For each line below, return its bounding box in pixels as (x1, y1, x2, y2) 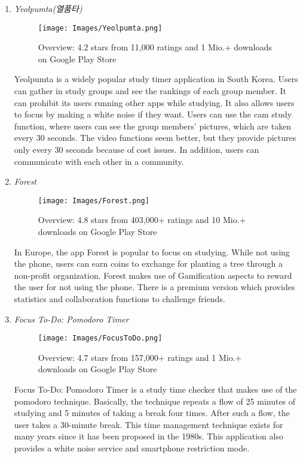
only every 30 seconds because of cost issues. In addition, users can (14, 143, 259, 155)
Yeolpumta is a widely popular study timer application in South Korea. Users (14, 73, 298, 85)
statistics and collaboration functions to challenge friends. (14, 293, 225, 305)
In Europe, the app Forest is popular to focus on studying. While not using (14, 245, 290, 258)
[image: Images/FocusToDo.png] (38, 334, 163, 343)
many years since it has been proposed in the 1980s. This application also (14, 430, 283, 442)
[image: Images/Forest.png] (38, 196, 149, 205)
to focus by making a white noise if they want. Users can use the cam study (14, 108, 292, 120)
